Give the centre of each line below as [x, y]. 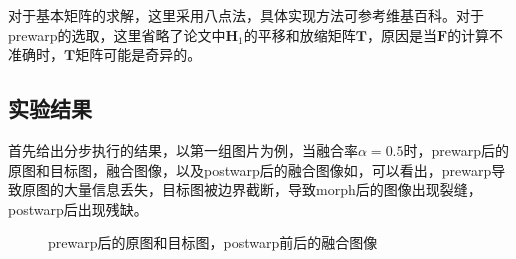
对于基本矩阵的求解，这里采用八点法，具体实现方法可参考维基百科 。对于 [246, 15]
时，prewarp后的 [456, 149]
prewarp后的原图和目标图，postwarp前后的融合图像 [213, 242]
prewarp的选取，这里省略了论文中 [117, 34]
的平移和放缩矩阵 [299, 34]
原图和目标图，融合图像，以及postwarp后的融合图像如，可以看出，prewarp [250, 169]
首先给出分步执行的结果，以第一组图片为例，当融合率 [183, 149]
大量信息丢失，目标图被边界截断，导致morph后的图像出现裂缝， [272, 189]
